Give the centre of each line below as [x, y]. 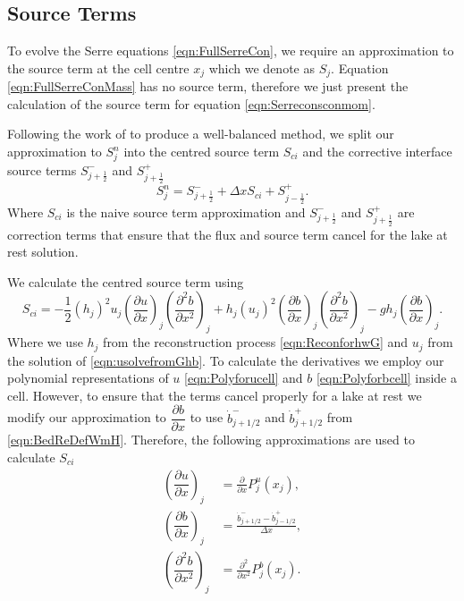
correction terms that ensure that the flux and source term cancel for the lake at [228, 234]
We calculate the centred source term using [126, 281]
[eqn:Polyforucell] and [244, 378]
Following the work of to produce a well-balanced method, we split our [201, 134]
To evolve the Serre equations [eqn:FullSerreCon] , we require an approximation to [231, 51]
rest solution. [43, 252]
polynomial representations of [88, 378]
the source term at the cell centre [98, 68]
